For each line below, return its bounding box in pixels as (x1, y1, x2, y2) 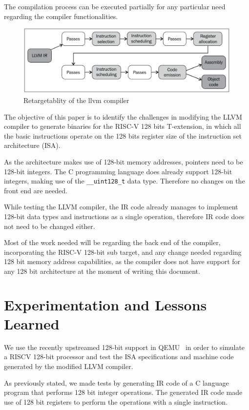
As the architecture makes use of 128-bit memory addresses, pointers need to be (4, 156, 243, 166)
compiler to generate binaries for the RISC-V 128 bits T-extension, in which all (4, 121, 241, 131)
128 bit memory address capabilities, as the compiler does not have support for (4, 256, 241, 266)
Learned (4, 313, 60, 333)
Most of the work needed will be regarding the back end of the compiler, (4, 237, 221, 247)
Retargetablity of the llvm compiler (23, 95, 129, 105)
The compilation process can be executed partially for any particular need (4, 1, 226, 11)
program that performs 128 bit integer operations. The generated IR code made (4, 387, 243, 397)
